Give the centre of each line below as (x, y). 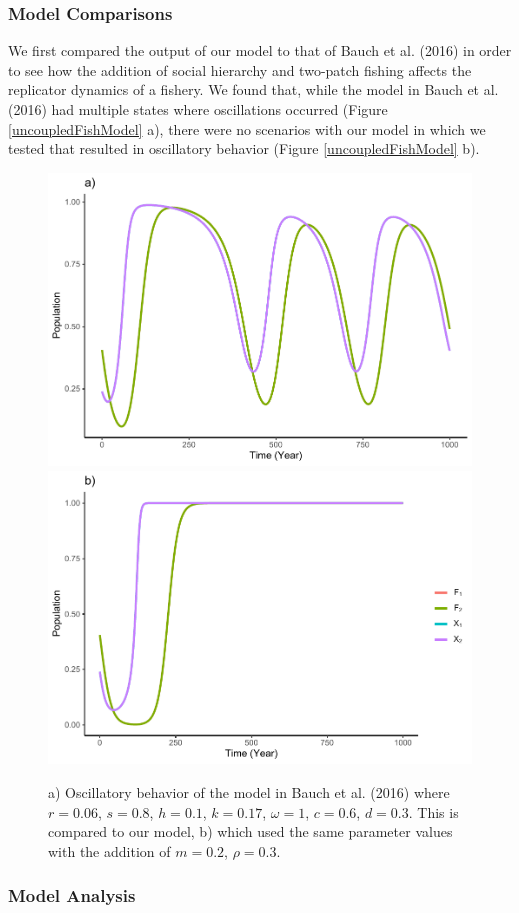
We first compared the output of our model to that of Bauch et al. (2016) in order (260, 50)
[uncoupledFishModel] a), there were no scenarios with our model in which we (247, 128)
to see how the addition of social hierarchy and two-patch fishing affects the (240, 69)
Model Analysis (72, 895)
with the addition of (109, 850)
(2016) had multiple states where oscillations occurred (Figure (198, 109)
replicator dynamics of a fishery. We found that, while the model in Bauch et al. (253, 89)
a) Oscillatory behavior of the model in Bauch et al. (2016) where (249, 792)
